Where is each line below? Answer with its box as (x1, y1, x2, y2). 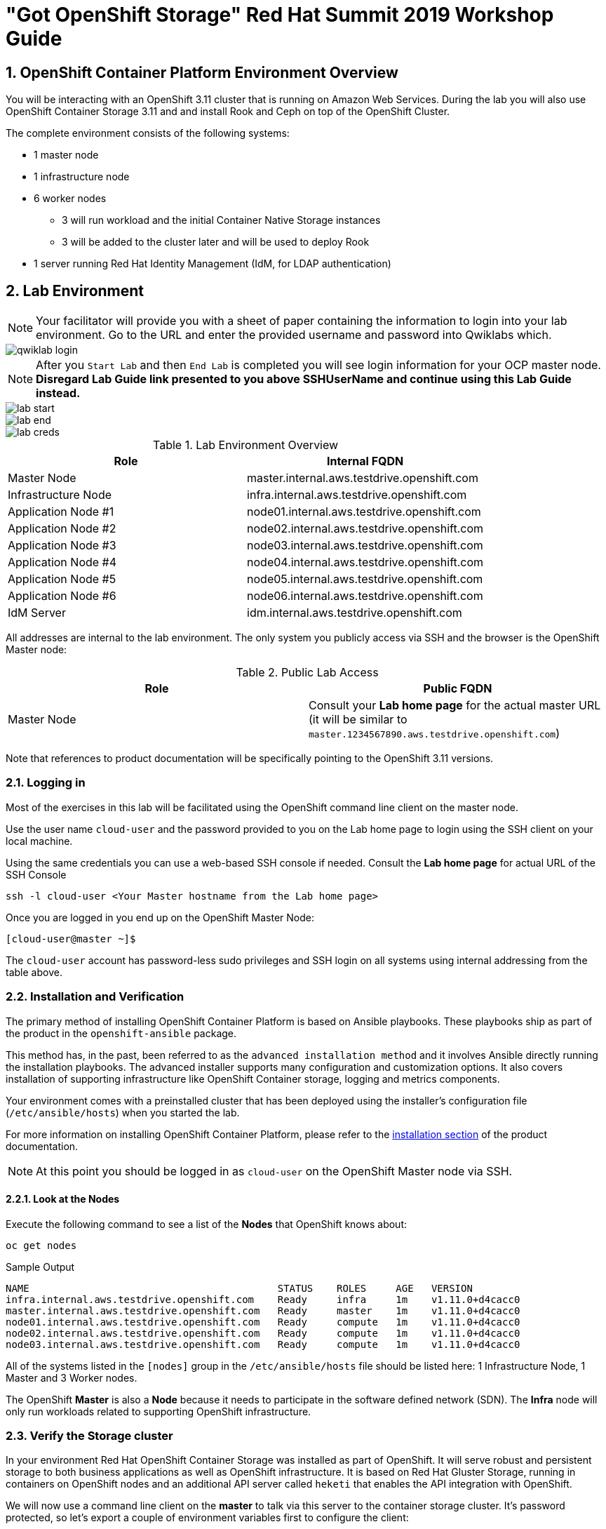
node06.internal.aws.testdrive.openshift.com (247, 589, 483, 603)
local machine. (6, 834, 73, 847)
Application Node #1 (8, 505, 114, 519)
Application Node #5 (8, 572, 116, 587)
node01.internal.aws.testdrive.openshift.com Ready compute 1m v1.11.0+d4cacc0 (6, 1316, 520, 1328)
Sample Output (6, 1260, 75, 1273)
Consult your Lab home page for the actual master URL (309, 698, 601, 713)
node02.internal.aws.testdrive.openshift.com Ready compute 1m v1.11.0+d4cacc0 (6, 1327, 520, 1339)
